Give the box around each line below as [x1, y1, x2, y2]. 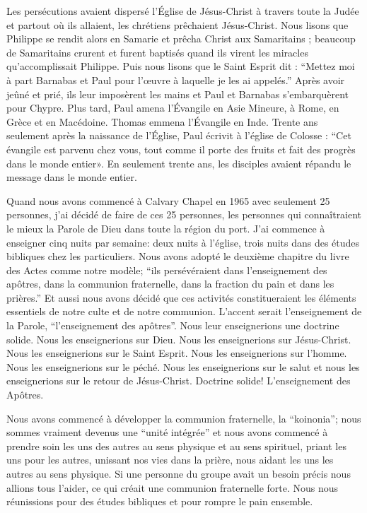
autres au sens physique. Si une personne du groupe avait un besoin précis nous [6, 466, 351, 480]
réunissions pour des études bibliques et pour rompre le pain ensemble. [6, 494, 313, 509]
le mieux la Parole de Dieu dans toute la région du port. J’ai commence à [6, 220, 325, 235]
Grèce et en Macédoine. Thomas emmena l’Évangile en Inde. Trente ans [6, 114, 318, 129]
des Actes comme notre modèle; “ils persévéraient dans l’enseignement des [6, 262, 327, 277]
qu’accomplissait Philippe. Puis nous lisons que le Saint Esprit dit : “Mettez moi [6, 59, 355, 73]
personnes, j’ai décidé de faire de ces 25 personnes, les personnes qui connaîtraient [6, 207, 362, 222]
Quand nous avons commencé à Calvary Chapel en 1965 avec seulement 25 [6, 193, 330, 208]
